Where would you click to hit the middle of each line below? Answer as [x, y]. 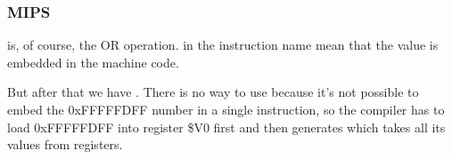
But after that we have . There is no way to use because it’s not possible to [213, 92]
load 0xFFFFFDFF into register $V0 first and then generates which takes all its [226, 127]
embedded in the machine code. [93, 62]
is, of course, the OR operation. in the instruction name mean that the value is [223, 45]
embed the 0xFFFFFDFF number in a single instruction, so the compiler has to [226, 109]
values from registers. [65, 144]
